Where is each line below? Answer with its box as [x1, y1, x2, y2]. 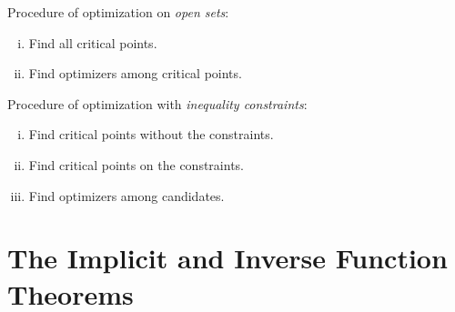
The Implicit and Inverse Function [7, 239, 448, 277]
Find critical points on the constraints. [28, 155, 244, 174]
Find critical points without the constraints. [28, 125, 274, 144]
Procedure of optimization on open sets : [7, 3, 229, 21]
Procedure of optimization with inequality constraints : [7, 94, 308, 113]
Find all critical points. [28, 33, 157, 52]
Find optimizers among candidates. [28, 186, 225, 205]
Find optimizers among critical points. [28, 64, 242, 83]
